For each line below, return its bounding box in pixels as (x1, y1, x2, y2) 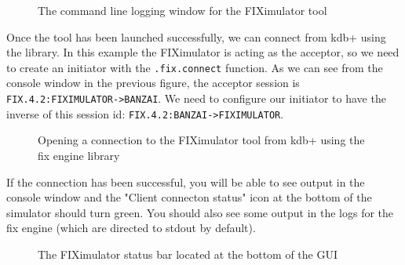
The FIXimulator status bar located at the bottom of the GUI (38, 245, 338, 262)
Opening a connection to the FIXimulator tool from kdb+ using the (38, 132, 365, 148)
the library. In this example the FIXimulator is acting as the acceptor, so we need (6, 44, 400, 60)
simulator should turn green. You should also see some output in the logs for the (6, 204, 394, 220)
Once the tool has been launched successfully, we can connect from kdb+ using (6, 28, 386, 45)
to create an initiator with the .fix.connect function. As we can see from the (6, 59, 383, 75)
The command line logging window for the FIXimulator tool (38, 2, 327, 18)
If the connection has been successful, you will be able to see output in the (6, 173, 365, 190)
